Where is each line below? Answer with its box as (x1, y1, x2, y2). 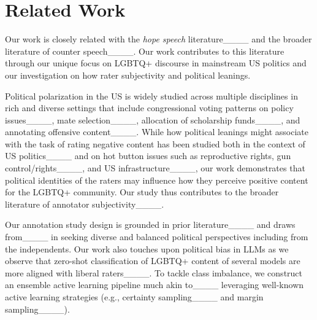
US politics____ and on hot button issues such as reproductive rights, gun (5, 149, 291, 162)
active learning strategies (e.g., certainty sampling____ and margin (5, 291, 264, 303)
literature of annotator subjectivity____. (5, 197, 164, 210)
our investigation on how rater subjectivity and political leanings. (5, 68, 251, 81)
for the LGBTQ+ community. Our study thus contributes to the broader (5, 185, 279, 198)
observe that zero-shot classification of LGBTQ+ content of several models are (5, 254, 300, 267)
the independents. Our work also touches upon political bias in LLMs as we (5, 242, 289, 255)
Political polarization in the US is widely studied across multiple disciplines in (5, 89, 298, 102)
